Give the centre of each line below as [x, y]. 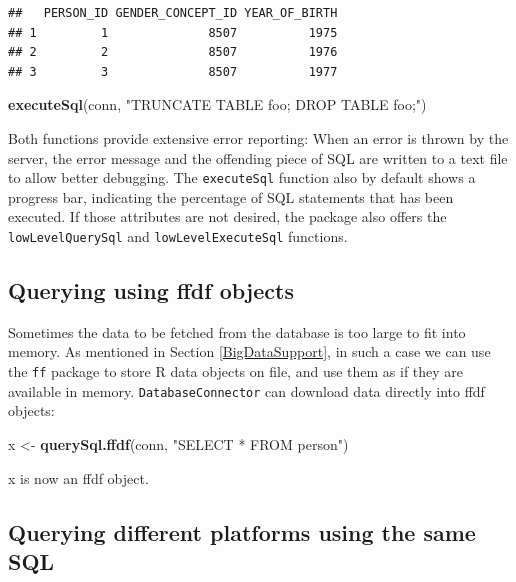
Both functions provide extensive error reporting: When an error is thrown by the [258, 137]
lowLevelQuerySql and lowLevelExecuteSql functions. [178, 236]
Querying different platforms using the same [242, 531]
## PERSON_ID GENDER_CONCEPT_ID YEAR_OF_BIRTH [173, 13]
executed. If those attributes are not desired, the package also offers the [227, 216]
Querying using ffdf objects [151, 290]
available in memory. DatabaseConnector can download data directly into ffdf [246, 390]
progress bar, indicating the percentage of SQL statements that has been [231, 196]
